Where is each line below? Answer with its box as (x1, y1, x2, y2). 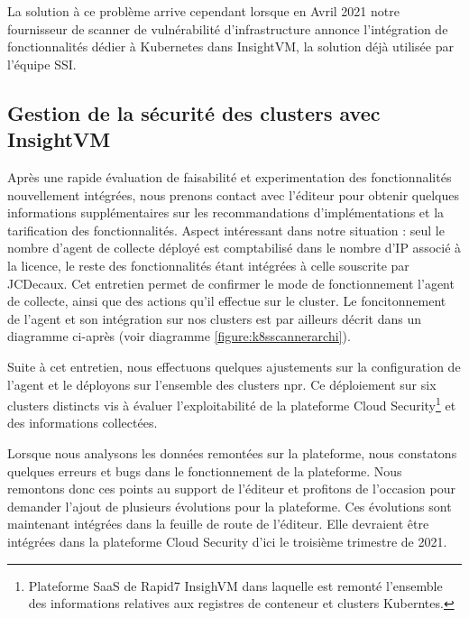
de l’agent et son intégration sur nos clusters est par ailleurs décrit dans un (7, 309, 421, 327)
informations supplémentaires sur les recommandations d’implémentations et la (7, 203, 445, 222)
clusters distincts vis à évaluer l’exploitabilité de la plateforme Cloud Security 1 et (7, 393, 456, 414)
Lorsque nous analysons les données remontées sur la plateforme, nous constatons (7, 443, 457, 462)
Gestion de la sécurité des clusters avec (7, 98, 381, 126)
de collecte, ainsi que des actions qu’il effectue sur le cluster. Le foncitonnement (7, 291, 446, 310)
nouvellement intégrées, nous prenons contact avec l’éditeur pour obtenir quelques (7, 185, 460, 204)
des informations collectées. (7, 413, 158, 432)
